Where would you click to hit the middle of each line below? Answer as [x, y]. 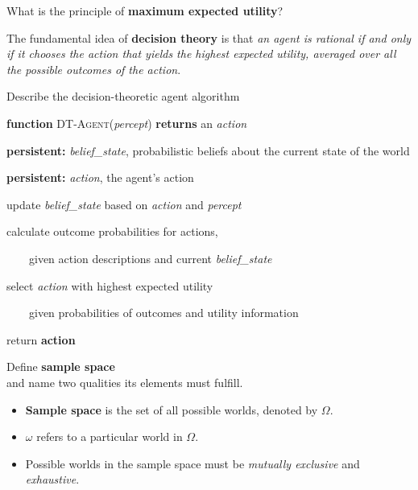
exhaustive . [52, 479]
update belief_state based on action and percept [124, 204]
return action [41, 339]
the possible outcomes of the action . [94, 69]
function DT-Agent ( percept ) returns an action [127, 123]
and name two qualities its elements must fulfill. [125, 382]
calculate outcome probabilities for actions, [112, 231]
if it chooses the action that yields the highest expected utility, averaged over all [201, 54]
